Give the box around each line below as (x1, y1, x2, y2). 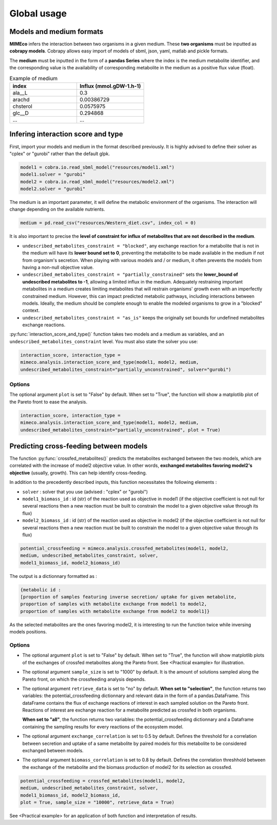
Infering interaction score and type (9, 130, 123, 139)
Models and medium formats (9, 27, 104, 36)
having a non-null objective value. (22, 264, 94, 270)
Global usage (9, 8, 67, 19)
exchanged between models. (22, 747, 84, 754)
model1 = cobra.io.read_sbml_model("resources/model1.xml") (20, 164, 175, 170)
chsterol (12, 103, 33, 110)
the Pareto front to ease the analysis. (9, 399, 88, 405)
